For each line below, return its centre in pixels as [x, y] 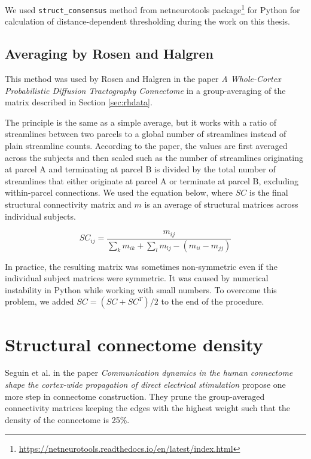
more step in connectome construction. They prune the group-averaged [135, 396]
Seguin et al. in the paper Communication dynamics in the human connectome [149, 373]
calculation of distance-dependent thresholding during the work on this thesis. [147, 21]
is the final [269, 192]
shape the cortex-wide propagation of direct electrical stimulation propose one [145, 384]
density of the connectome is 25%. [67, 419]
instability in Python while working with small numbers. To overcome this [141, 289]
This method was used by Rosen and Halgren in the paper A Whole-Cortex [143, 79]
